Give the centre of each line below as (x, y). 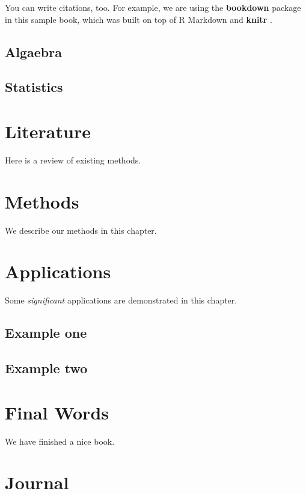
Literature (48, 131)
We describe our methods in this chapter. (81, 230)
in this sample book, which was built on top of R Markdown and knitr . (139, 19)
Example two (46, 368)
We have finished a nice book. (60, 441)
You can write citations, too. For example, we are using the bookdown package (153, 7)
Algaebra (33, 51)
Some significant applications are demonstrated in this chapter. (121, 300)
